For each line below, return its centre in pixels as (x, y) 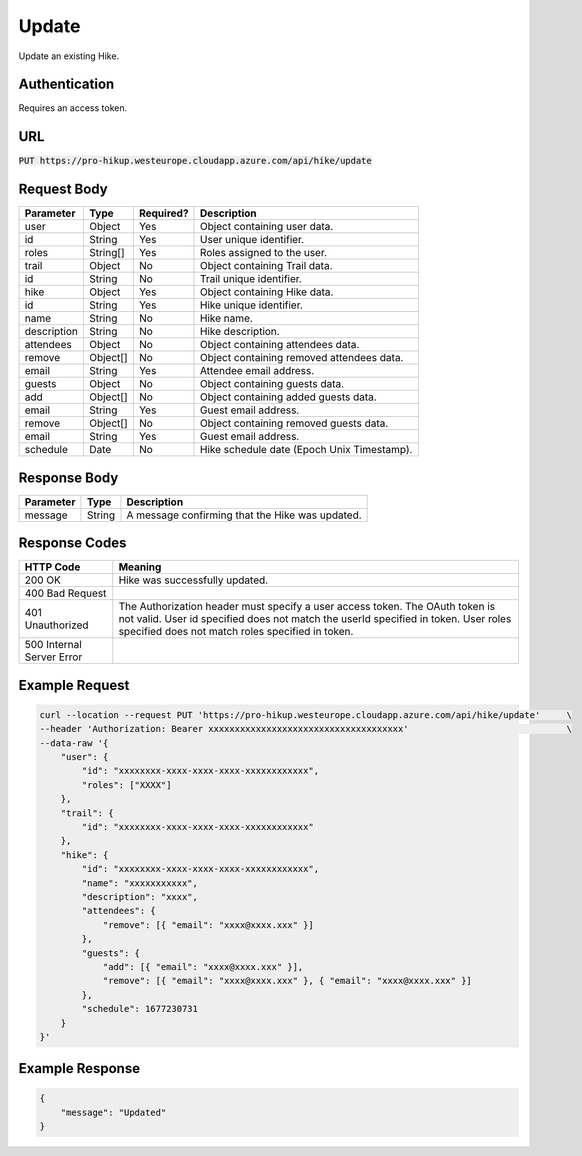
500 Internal (53, 645)
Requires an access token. (73, 108)
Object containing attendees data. (280, 345)
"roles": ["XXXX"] (126, 784)
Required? (163, 213)
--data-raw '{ (74, 743)
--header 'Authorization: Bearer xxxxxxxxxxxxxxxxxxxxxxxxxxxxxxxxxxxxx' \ (305, 729)
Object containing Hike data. (267, 292)
